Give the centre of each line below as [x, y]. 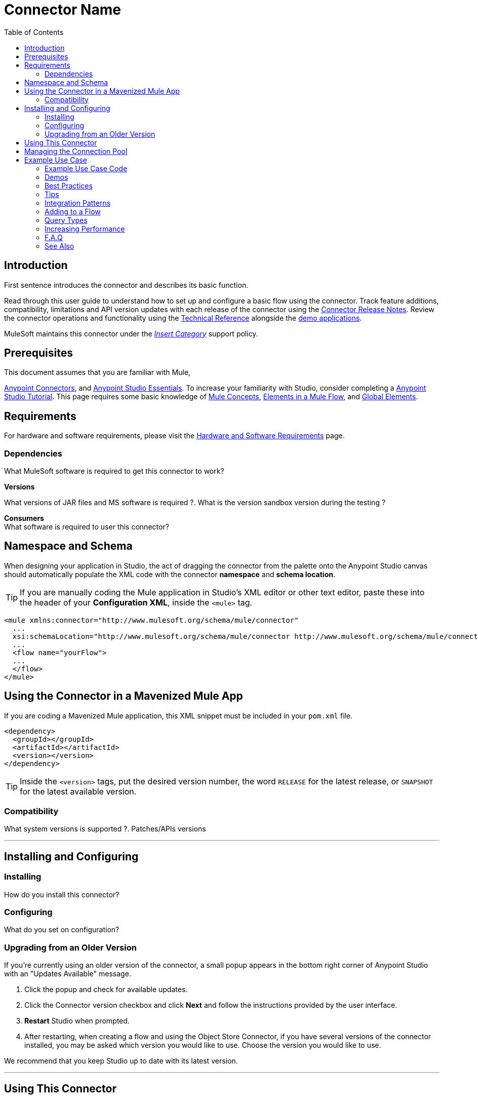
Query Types [66, 220]
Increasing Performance [85, 229]
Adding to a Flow [73, 211]
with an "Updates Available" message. [68, 974]
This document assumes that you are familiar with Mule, [97, 372]
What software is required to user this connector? [87, 527]
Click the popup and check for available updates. [106, 990]
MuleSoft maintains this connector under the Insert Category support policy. [131, 333]
